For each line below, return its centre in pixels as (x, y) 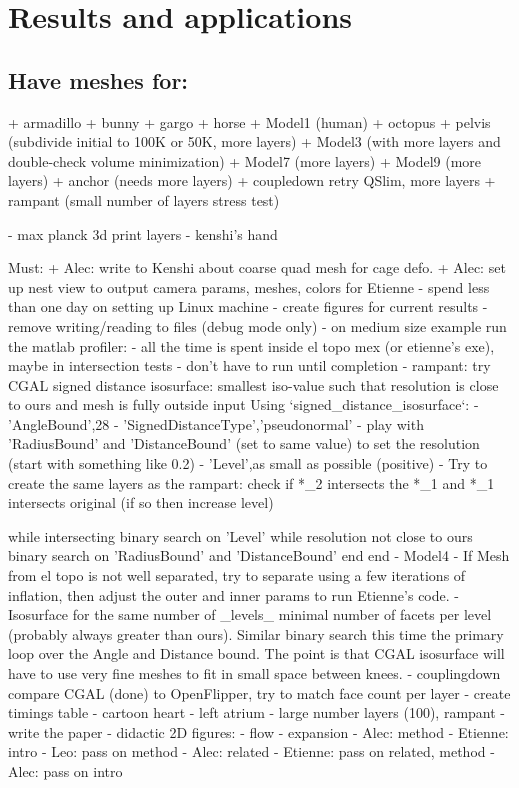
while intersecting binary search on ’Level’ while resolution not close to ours (240, 535)
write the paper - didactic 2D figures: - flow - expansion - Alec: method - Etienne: (258, 731)
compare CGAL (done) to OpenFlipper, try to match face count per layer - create (259, 692)
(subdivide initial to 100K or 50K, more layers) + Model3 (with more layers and (254, 141)
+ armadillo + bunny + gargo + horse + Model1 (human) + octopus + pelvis (249, 121)
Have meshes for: (98, 79)
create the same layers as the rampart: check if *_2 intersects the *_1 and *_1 (251, 482)
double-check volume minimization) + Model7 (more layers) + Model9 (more (245, 160)
